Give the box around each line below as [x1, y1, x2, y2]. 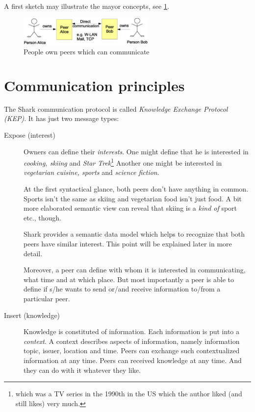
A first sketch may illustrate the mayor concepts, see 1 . [4, 1, 169, 11]
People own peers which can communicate [24, 47, 150, 57]
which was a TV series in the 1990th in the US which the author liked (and [15, 388, 242, 399]
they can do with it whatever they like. [24, 364, 141, 375]
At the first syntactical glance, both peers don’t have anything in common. [24, 184, 249, 194]
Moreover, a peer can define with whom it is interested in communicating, [24, 265, 246, 275]
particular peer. [24, 293, 70, 303]
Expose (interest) [4, 129, 55, 140]
